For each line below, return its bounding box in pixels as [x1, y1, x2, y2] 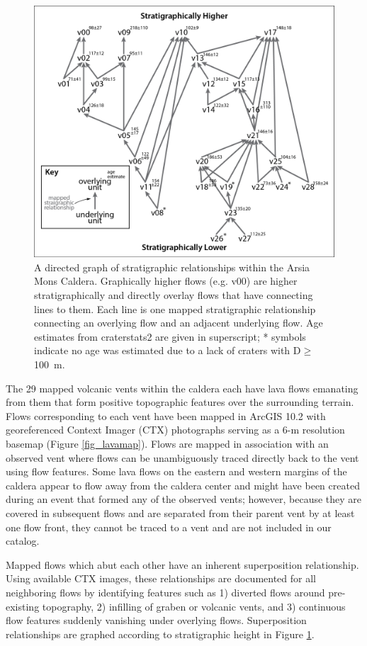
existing [6, 599, 40, 613]
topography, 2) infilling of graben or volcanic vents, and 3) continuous [42, 599, 346, 613]
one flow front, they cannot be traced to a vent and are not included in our [6, 519, 332, 534]
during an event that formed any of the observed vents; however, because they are [6, 492, 362, 506]
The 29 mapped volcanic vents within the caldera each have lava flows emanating [6, 380, 358, 395]
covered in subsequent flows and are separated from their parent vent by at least [6, 505, 355, 520]
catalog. [6, 533, 40, 548]
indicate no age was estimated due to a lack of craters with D [34, 343, 301, 358]
